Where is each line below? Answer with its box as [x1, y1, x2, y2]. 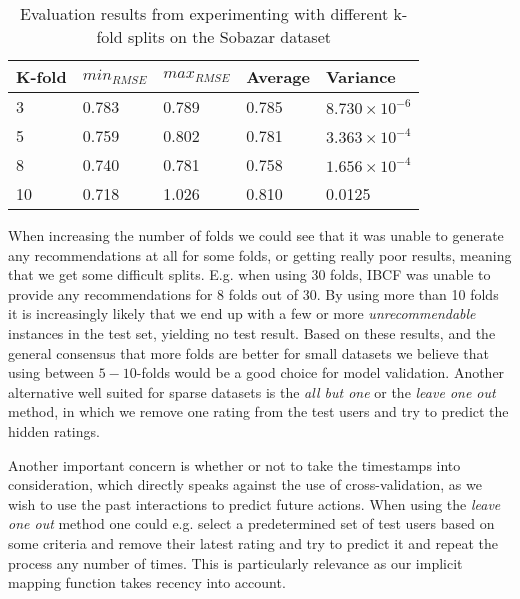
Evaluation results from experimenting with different [20, 2, 389, 25]
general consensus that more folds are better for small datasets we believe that [8, 342, 489, 363]
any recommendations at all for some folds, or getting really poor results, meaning [8, 244, 512, 265]
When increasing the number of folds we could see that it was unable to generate [8, 225, 504, 245]
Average [246, 65, 310, 88]
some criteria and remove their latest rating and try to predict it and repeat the [8, 532, 499, 553]
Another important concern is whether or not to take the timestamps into [8, 454, 461, 475]
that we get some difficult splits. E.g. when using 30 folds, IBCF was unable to [8, 264, 491, 285]
